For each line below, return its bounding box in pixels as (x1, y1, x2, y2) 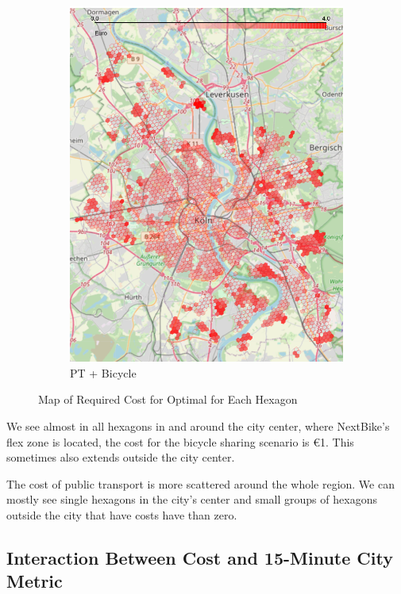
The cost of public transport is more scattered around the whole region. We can (6, 475, 395, 492)
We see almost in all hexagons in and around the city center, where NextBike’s (6, 417, 390, 434)
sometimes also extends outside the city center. (6, 449, 235, 466)
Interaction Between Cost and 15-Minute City (6, 545, 393, 569)
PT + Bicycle (70, 364, 137, 381)
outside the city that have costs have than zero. (6, 506, 237, 523)
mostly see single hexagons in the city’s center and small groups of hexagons (6, 491, 377, 508)
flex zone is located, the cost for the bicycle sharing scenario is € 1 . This (6, 433, 354, 450)
